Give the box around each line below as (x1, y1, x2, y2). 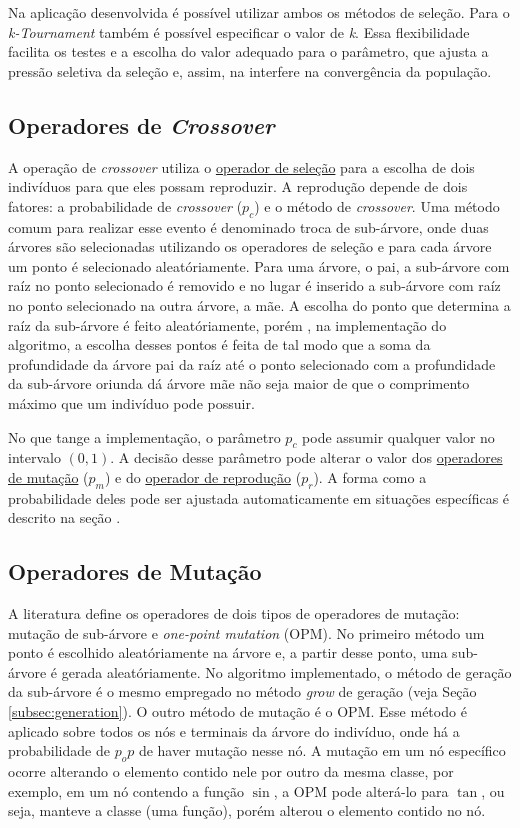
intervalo (8, 447, 61, 468)
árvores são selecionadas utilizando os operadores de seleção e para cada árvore (8, 236, 492, 257)
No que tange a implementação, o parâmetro (8, 426, 281, 447)
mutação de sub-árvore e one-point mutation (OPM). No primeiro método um (8, 622, 485, 643)
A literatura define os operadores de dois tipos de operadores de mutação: (8, 603, 460, 624)
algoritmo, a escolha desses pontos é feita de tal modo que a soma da (8, 334, 431, 355)
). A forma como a (313, 466, 427, 487)
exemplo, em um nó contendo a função (8, 780, 245, 801)
